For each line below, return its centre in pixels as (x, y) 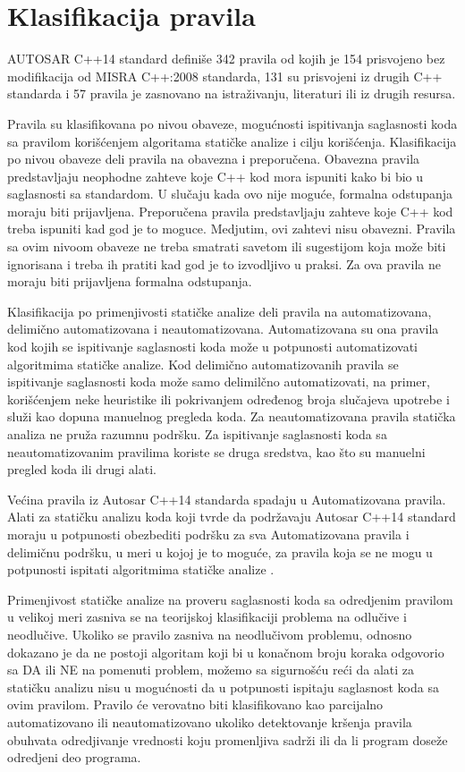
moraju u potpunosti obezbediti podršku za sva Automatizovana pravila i (208, 534)
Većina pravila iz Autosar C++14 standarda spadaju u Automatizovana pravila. (227, 499)
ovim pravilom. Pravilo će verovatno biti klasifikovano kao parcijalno (195, 704)
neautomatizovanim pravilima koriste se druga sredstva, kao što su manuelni (216, 451)
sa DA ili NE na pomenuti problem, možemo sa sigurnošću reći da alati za (211, 670)
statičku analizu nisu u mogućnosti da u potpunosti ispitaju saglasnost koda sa (223, 687)
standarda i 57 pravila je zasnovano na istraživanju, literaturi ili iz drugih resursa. (232, 93)
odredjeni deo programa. (74, 757)
